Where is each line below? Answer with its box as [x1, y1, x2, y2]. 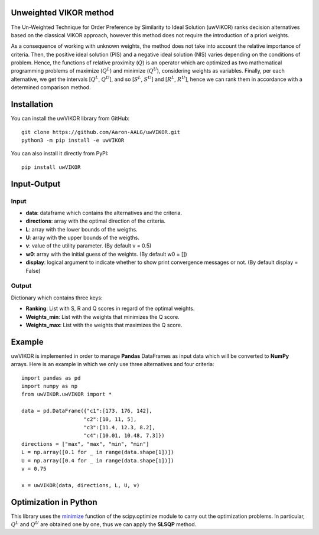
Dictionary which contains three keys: [11, 294, 103, 301]
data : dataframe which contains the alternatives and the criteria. [25, 209, 183, 216]
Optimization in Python [11, 497, 97, 507]
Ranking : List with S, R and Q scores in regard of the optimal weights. [25, 305, 195, 312]
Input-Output [11, 179, 61, 189]
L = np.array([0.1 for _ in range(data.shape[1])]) [21, 449, 174, 456]
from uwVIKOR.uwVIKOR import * [21, 391, 112, 398]
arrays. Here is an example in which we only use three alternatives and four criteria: [11, 361, 214, 368]
